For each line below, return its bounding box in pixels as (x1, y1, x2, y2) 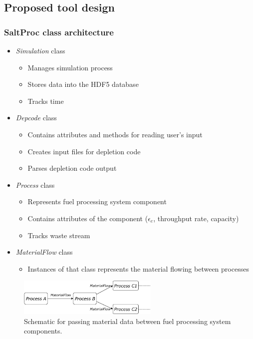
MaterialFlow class (15, 247, 73, 257)
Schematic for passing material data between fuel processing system (24, 316, 231, 326)
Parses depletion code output (27, 163, 117, 173)
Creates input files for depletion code (27, 146, 141, 156)
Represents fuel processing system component (27, 196, 167, 207)
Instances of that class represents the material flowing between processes (27, 263, 249, 274)
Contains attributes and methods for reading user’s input (27, 129, 203, 139)
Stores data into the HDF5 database (27, 79, 139, 89)
